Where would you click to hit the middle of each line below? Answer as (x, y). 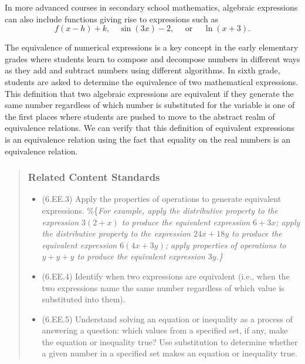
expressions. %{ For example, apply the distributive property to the (160, 210)
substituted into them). (84, 299)
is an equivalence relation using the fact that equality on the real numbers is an (148, 139)
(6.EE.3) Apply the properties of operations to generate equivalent (162, 199)
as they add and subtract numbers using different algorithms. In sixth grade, (143, 70)
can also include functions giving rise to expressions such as (111, 18)
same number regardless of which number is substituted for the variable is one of (150, 105)
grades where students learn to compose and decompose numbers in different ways (152, 58)
